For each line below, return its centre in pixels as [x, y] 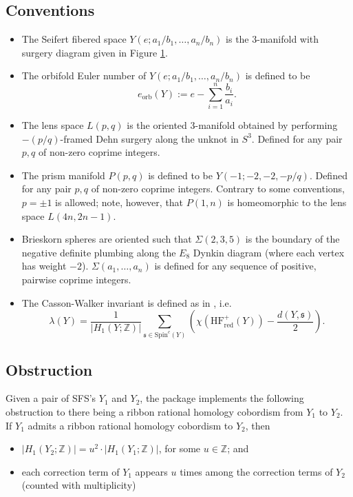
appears [151, 471]
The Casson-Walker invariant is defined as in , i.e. [127, 302]
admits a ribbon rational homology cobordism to [130, 425]
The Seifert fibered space [74, 39]
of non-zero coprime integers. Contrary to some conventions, [218, 189]
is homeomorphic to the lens [287, 202]
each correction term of [71, 471]
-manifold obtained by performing [266, 125]
